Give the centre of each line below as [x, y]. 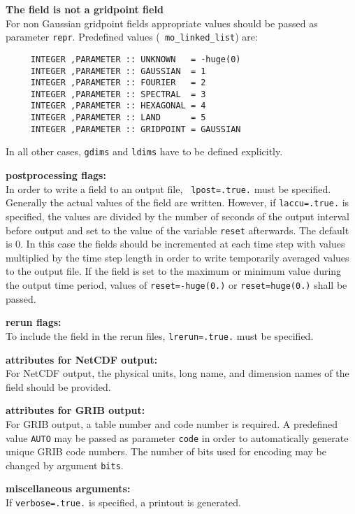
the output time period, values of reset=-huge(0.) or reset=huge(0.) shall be [176, 285]
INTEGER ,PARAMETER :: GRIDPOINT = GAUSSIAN [136, 129]
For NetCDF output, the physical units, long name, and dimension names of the [177, 373]
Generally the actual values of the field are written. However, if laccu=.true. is [177, 202]
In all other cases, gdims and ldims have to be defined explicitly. [144, 151]
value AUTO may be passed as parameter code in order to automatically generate [177, 437]
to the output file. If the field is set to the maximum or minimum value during [174, 271]
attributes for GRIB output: [75, 410]
